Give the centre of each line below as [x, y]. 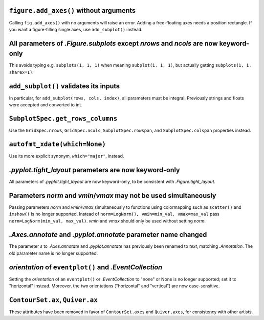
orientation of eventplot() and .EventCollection [86, 267]
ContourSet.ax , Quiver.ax [53, 300]
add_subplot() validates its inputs [64, 86]
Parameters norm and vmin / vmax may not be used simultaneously [113, 195]
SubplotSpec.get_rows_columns [63, 119]
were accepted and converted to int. [46, 105]
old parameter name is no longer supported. [53, 253]
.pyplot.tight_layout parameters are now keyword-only [95, 170]
